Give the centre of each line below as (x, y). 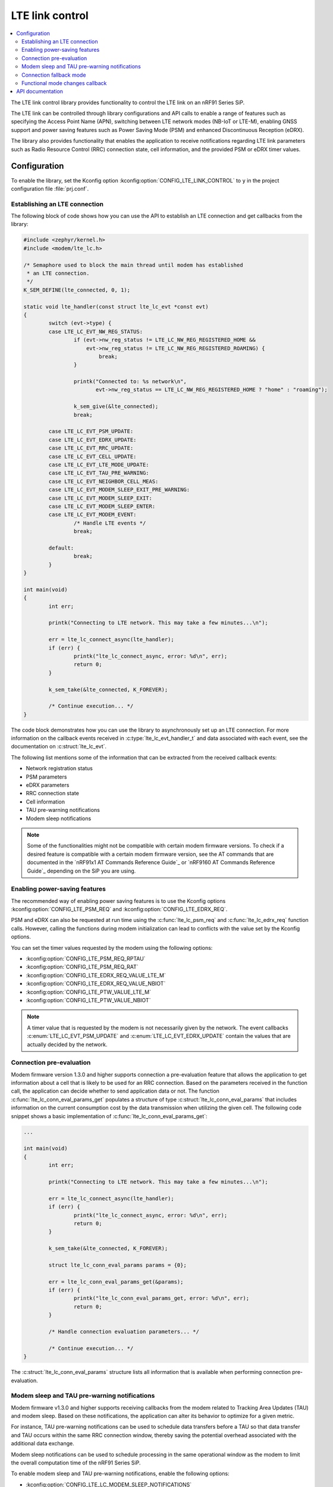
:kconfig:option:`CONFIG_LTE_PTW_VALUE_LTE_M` (89, 992)
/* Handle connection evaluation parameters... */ (124, 1331)
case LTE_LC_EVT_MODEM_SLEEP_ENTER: (102, 506)
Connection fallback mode (54, 75)
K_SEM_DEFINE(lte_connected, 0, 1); (77, 290)
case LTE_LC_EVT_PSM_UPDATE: (91, 432)
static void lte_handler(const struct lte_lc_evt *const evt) (116, 307)
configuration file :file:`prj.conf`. (50, 189)
